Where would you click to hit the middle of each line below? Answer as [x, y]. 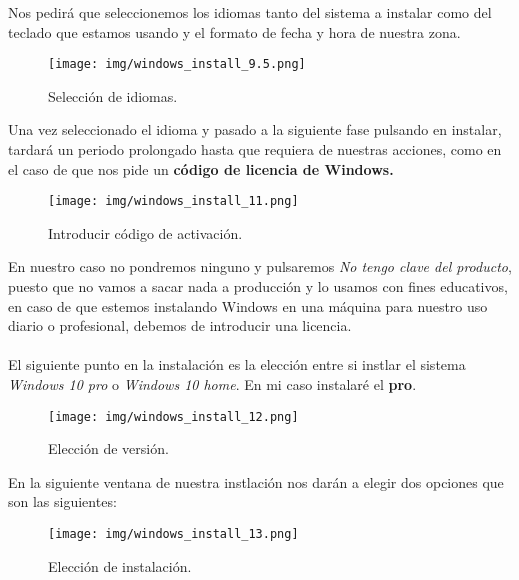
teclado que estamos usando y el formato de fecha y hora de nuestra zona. [234, 31]
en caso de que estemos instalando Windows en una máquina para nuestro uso [248, 305]
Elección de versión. [108, 448]
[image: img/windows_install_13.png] [173, 534]
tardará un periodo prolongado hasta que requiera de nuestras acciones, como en [255, 149]
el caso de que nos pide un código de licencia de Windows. [201, 168]
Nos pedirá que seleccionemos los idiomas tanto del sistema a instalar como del [250, 12]
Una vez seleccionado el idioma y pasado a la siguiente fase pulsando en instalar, [255, 129]
